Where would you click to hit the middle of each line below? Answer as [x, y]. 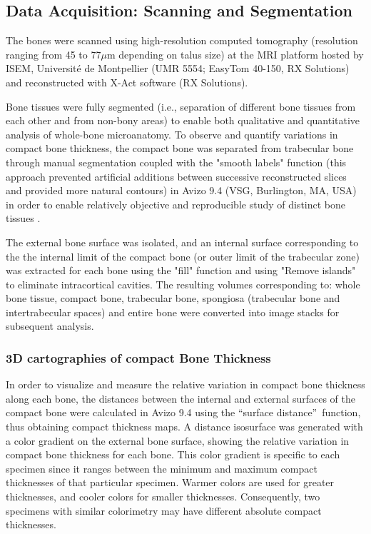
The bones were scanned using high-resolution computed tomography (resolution [182, 40]
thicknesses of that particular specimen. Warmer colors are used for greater [170, 482]
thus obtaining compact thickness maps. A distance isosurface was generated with [184, 427]
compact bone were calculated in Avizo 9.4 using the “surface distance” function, [183, 412]
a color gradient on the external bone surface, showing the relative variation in [178, 440]
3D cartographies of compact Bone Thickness [138, 358]
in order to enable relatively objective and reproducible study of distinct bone [176, 204]
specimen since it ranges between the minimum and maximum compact [162, 468]
